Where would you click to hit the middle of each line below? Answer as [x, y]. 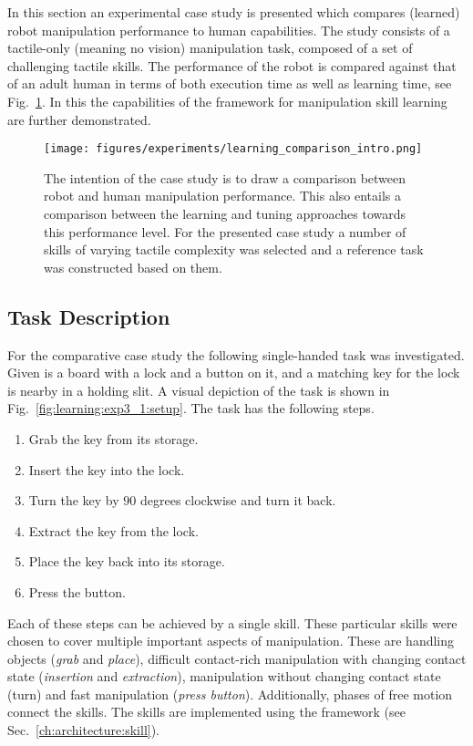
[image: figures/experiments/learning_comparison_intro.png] [233, 149]
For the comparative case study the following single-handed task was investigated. [236, 354]
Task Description [89, 316]
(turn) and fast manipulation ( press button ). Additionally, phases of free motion [230, 694]
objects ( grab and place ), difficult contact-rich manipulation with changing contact [237, 658]
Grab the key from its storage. [113, 438]
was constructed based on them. [133, 267]
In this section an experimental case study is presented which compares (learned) [234, 12]
